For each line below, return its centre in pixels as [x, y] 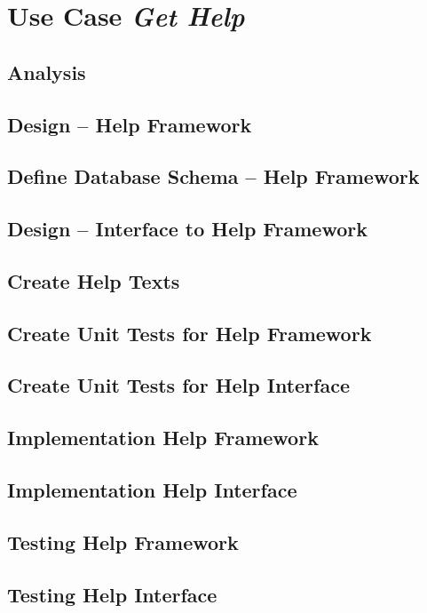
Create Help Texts [94, 280]
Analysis [47, 72]
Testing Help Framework [123, 541]
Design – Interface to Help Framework [187, 229]
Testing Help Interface [112, 594]
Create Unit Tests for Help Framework [190, 333]
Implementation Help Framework [163, 438]
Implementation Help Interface [152, 490]
